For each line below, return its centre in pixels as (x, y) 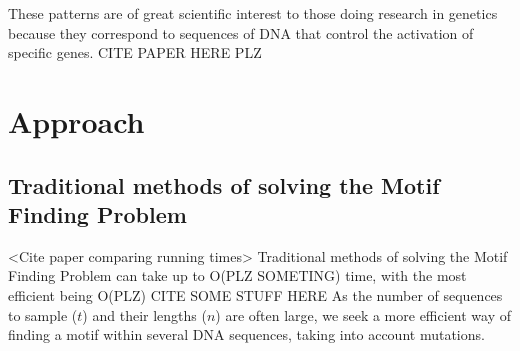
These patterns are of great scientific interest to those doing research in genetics (253, 13)
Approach (76, 120)
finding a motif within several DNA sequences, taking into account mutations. (246, 334)
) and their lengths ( (144, 314)
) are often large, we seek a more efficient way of (363, 314)
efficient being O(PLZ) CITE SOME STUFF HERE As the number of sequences (255, 294)
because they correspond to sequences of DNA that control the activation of (241, 32)
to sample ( (43, 314)
